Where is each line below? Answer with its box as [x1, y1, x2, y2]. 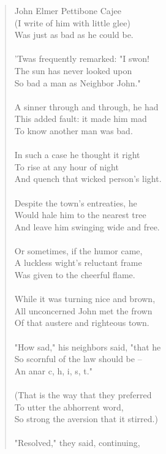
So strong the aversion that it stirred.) [14, 412, 158, 425]
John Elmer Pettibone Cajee [14, 4, 121, 17]
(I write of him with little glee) [14, 16, 130, 29]
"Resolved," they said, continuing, [14, 436, 140, 449]
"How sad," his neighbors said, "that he [14, 340, 161, 353]
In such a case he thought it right [14, 148, 140, 161]
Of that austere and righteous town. [14, 316, 149, 329]
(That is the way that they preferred [14, 388, 152, 401]
